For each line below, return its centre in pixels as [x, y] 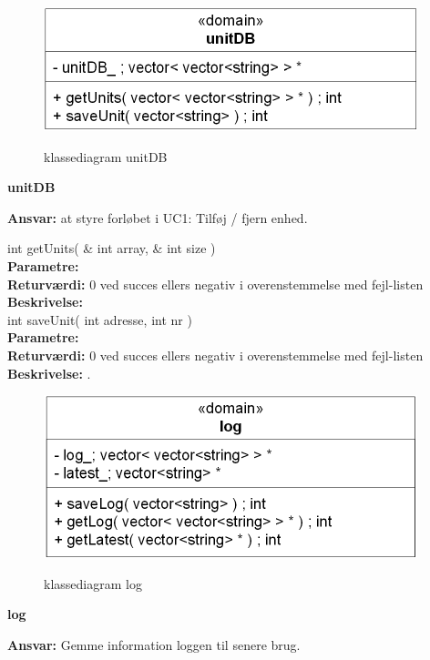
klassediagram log [93, 583]
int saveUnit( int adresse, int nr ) [100, 319]
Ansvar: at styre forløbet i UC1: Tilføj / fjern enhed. [158, 217]
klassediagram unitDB [106, 156]
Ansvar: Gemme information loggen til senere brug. [154, 644]
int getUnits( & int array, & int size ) [112, 248]
